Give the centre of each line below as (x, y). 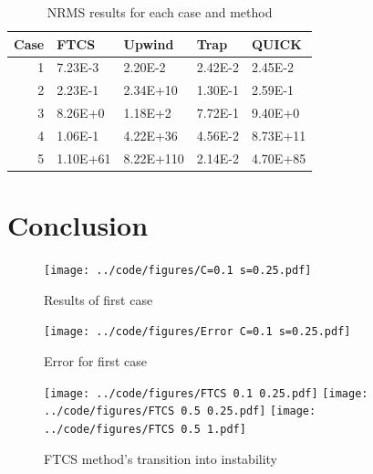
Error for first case (95, 360)
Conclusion (78, 225)
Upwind (149, 43)
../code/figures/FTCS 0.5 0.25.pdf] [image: (180, 411)
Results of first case (98, 299)
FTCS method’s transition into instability (161, 458)
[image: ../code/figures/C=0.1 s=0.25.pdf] (178, 271)
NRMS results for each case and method (160, 12)
